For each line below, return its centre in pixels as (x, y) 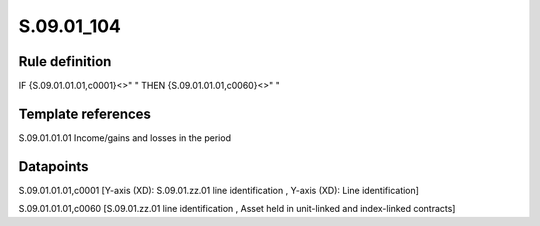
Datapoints (53, 166)
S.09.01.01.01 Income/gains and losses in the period (125, 137)
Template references (85, 113)
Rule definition (65, 61)
